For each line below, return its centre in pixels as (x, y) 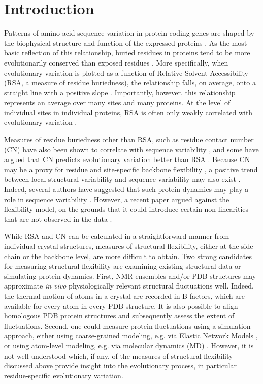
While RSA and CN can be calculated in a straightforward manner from (117, 236)
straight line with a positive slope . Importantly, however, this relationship (120, 92)
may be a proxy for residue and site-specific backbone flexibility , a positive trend (131, 169)
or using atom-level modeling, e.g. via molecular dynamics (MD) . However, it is (129, 345)
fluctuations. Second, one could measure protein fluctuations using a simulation (127, 325)
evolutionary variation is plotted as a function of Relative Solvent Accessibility (126, 72)
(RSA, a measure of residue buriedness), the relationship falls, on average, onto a (130, 83)
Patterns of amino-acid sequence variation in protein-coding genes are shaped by (129, 33)
